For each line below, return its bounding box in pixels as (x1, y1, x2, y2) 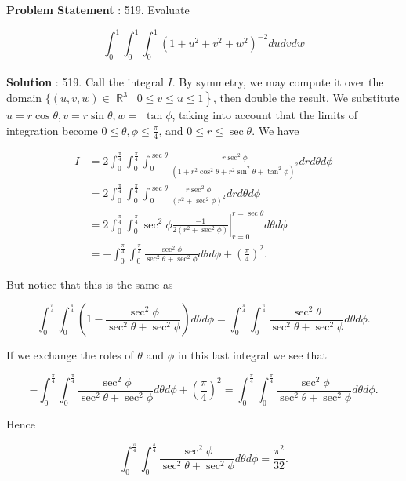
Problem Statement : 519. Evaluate (6, 2, 190, 17)
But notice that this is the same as (6, 275, 173, 292)
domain (6, 89, 42, 106)
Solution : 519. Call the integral (6, 74, 164, 90)
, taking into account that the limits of (172, 107, 358, 123)
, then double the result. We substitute (213, 89, 400, 106)
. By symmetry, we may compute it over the (172, 74, 384, 90)
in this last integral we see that (177, 347, 327, 363)
